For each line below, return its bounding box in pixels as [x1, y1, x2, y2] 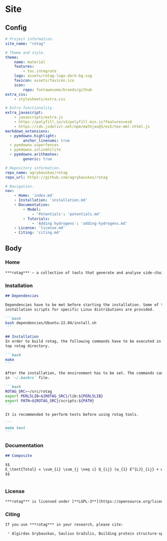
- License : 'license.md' [14, 225, 66, 230]
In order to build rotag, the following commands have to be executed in [5, 339, 162, 344]
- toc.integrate [23, 69, 57, 74]
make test [5, 425, 26, 431]
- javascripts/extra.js [14, 115, 64, 120]
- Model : [23, 207, 41, 212]
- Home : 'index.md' [14, 193, 55, 198]
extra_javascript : [5, 110, 43, 115]
